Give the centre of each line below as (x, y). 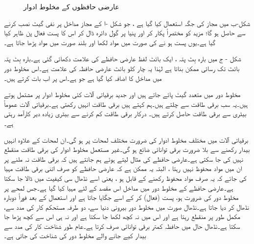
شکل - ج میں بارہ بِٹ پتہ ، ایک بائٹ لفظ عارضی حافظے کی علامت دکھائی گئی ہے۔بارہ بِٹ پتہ (123, 59)
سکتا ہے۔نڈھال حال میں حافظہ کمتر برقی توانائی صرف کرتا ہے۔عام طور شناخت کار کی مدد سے (122, 226)
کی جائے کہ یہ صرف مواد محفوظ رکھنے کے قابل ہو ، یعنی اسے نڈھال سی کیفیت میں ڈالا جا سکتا (125, 178)
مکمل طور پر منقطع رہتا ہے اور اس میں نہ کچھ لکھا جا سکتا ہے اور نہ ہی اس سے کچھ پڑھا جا (122, 216)
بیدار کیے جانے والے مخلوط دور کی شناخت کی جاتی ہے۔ (75, 235)
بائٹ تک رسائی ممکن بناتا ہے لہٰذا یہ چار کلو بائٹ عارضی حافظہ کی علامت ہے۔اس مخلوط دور (122, 68)
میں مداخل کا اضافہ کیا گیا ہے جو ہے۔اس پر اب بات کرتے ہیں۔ (83, 78)
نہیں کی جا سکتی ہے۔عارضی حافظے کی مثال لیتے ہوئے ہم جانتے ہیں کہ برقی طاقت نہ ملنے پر (124, 159)
